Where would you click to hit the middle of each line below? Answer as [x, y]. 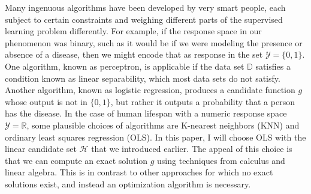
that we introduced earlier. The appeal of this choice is [192, 149]
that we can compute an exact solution [76, 160]
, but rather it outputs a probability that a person [203, 101]
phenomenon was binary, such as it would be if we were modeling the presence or [154, 42]
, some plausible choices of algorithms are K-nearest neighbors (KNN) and [163, 125]
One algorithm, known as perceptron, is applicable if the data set [125, 66]
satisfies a [273, 66]
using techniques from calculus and [221, 160]
